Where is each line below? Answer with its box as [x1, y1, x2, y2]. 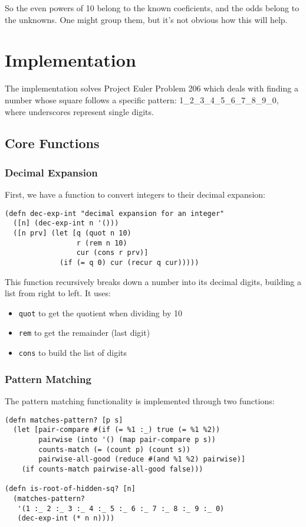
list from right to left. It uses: [5, 287, 111, 299]
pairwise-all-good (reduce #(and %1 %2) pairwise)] [38, 455, 246, 464]
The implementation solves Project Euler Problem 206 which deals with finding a [5, 82, 298, 94]
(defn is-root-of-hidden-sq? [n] [5, 485, 136, 493]
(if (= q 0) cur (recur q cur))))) [60, 258, 199, 267]
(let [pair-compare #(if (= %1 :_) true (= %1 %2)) [13, 425, 221, 434]
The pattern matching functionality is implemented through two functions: [5, 395, 275, 407]
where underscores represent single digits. [5, 105, 154, 117]
